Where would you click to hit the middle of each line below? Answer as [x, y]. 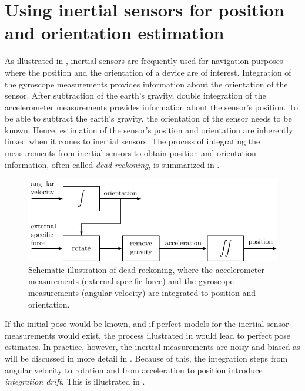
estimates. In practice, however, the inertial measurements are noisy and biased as [152, 347]
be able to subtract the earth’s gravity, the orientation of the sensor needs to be [148, 118]
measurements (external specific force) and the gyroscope [131, 281]
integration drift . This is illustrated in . [75, 381]
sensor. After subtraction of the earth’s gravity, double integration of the [135, 95]
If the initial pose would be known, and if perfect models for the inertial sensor [147, 324]
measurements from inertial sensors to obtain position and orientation [130, 153]
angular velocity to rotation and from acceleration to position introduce [134, 370]
